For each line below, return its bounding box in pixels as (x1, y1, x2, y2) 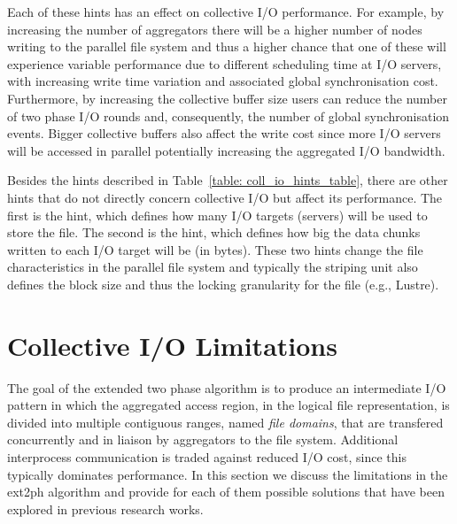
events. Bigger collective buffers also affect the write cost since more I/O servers (7, 124, 441, 143)
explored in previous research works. (7, 499, 204, 518)
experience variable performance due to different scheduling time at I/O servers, (7, 54, 442, 73)
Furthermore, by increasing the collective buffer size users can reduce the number (7, 89, 447, 107)
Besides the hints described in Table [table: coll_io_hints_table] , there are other (7, 171, 448, 189)
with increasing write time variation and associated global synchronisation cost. (7, 72, 438, 90)
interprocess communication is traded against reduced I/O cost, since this (7, 448, 407, 466)
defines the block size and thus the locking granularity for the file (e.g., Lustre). (7, 274, 439, 293)
